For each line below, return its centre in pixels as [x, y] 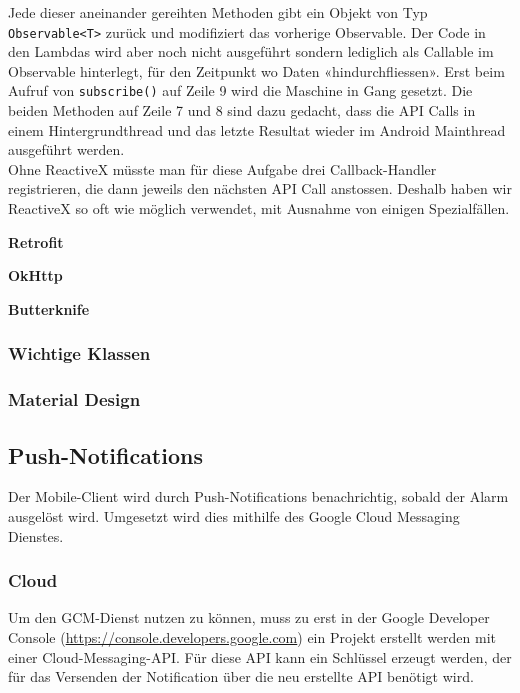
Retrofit [36, 241]
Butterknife [49, 308]
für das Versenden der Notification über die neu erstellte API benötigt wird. [241, 676]
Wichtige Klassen [79, 353]
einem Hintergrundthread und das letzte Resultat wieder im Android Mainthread [257, 129]
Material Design [74, 399]
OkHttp [35, 275]
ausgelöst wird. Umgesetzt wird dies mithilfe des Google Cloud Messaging [234, 515]
